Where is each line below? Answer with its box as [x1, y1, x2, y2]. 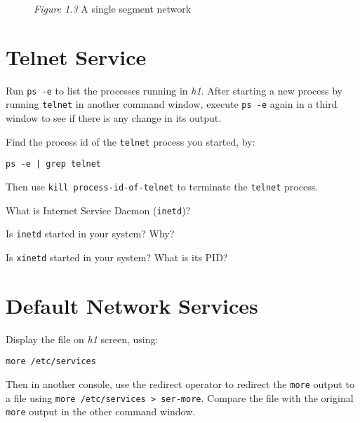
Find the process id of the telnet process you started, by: [6, 134, 255, 148]
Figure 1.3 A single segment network [34, 1, 192, 15]
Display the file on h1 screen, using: [6, 331, 159, 346]
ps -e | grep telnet [6, 159, 102, 169]
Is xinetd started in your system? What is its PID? [6, 249, 228, 264]
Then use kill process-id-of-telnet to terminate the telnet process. [6, 179, 319, 193]
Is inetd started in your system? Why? [6, 226, 175, 241]
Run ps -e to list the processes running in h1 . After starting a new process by [6, 83, 342, 97]
